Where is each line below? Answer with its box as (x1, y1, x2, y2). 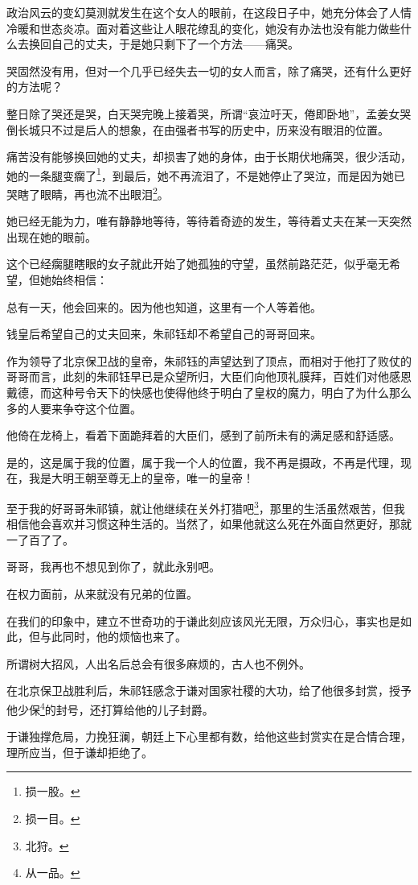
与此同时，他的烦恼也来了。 (39, 628, 186, 645)
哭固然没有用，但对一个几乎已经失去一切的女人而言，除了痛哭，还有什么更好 (6, 62, 412, 79)
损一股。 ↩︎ (25, 783, 80, 800)
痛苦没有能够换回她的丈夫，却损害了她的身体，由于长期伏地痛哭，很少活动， (6, 148, 412, 165)
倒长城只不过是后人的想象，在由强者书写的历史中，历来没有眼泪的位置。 (6, 121, 389, 138)
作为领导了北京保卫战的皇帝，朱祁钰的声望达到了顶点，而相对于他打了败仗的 (6, 352, 412, 369)
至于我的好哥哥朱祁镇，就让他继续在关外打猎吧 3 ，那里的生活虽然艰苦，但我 (6, 497, 405, 516)
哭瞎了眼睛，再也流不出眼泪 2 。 (6, 184, 169, 202)
